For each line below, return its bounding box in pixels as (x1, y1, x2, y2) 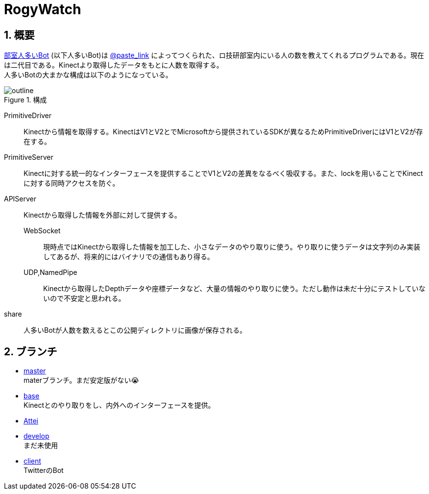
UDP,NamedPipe (24, 268, 77, 277)
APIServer (4, 195, 37, 203)
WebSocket (24, 226, 61, 235)
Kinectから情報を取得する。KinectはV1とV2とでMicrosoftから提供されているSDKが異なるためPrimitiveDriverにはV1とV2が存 (24, 127, 423, 136)
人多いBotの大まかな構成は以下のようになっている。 (4, 71, 173, 79)
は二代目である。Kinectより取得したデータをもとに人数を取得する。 (4, 61, 224, 70)
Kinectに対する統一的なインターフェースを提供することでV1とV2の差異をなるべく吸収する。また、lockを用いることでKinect (24, 169, 423, 178)
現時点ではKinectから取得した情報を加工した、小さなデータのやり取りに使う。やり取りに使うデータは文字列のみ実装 (43, 243, 421, 251)
